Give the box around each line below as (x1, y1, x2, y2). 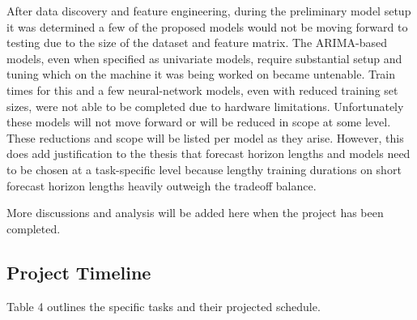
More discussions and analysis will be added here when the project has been (6, 204, 384, 221)
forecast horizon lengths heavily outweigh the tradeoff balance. (6, 177, 317, 194)
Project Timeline (6, 259, 151, 284)
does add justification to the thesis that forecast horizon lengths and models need (6, 145, 411, 162)
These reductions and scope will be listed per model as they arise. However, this (6, 129, 404, 146)
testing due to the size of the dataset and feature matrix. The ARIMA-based (6, 34, 387, 51)
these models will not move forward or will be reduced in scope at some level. (6, 113, 391, 130)
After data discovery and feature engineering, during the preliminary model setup (6, 2, 411, 19)
